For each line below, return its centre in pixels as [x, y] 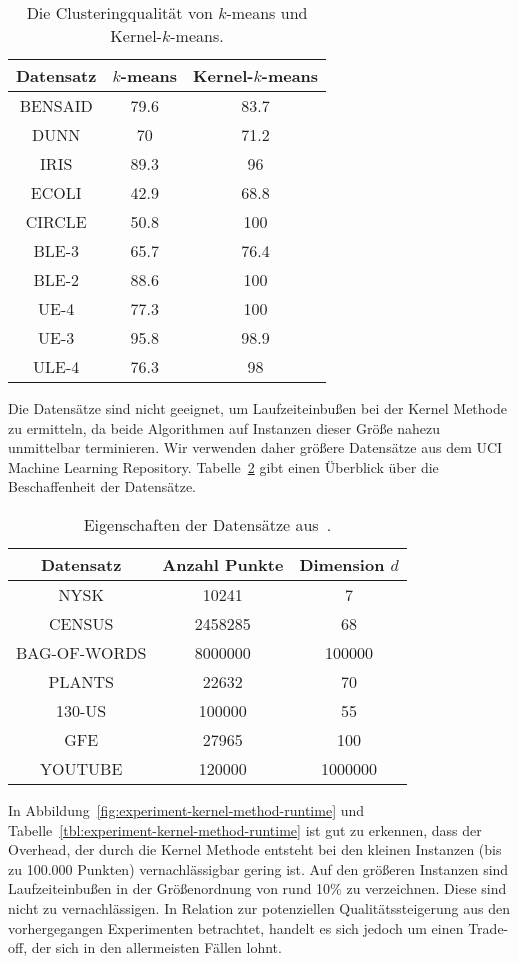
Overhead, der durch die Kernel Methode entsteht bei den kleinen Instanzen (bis [255, 849]
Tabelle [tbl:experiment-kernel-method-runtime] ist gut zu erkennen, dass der [245, 829]
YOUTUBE [81, 768]
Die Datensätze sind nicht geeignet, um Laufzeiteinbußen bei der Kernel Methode [257, 408]
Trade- [488, 927]
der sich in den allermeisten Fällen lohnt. [156, 947]
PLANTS [81, 681]
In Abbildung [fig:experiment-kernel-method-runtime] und [186, 809]
